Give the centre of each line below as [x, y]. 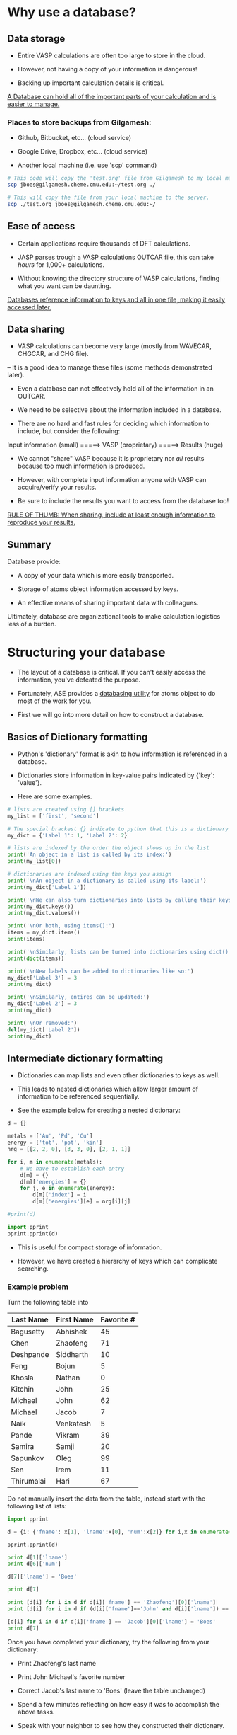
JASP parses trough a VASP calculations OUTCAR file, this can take [115, 257]
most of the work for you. [54, 701]
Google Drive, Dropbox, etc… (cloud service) [83, 151]
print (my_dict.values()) [44, 913]
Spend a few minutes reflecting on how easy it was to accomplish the [119, 1704]
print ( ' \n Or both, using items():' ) [61, 926]
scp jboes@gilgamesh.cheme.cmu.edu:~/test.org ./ [82, 185]
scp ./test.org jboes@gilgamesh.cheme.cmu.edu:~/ [82, 204]
